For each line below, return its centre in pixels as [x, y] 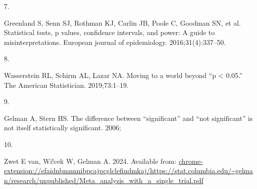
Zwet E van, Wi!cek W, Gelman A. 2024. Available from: [90, 161]
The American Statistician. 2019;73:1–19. [66, 85]
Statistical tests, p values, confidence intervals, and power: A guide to [109, 32]
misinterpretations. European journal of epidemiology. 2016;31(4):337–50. [115, 42]
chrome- [191, 161]
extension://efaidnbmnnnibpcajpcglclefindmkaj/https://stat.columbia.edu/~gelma [128, 170]
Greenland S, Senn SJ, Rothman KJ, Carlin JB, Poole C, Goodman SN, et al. [123, 22]
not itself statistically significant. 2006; [63, 128]
